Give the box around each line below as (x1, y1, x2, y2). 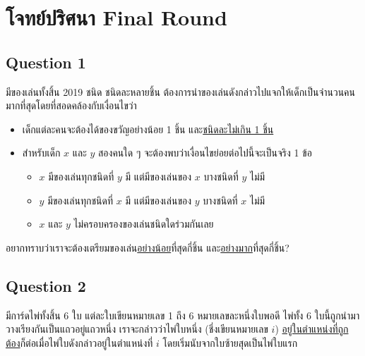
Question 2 (6, 274, 86, 296)
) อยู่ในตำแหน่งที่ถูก (275, 321, 349, 336)
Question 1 (6, 51, 86, 73)
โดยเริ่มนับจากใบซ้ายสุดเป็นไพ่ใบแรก (162, 335, 298, 350)
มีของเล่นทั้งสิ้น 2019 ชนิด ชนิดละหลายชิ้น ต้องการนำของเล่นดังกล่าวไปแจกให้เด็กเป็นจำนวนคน (6, 84, 355, 99)
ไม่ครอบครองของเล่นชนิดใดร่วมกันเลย (73, 216, 214, 231)
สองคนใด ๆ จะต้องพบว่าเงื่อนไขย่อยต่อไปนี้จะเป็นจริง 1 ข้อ (98, 145, 312, 160)
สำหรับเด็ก (22, 145, 61, 160)
